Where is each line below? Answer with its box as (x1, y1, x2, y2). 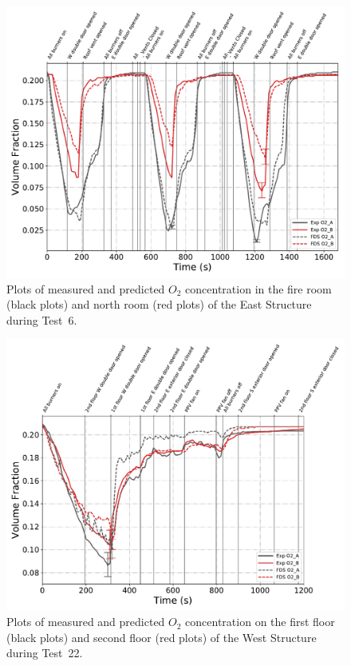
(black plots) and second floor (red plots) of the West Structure (6, 628, 317, 645)
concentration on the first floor (185, 613, 335, 630)
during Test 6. (6, 311, 77, 328)
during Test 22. (6, 644, 83, 661)
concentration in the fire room (185, 280, 332, 297)
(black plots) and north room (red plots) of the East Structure (6, 296, 312, 313)
